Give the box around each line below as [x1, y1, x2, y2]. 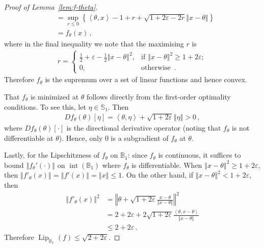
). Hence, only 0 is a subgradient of [59, 132, 169, 143]
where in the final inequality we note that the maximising [4, 38, 184, 48]
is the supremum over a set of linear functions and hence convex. [45, 74, 247, 85]
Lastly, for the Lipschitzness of [4, 150, 100, 160]
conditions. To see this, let [4, 101, 86, 112]
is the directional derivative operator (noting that [66, 122, 221, 133]
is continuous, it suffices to [158, 150, 241, 160]
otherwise [141, 64, 171, 72]
